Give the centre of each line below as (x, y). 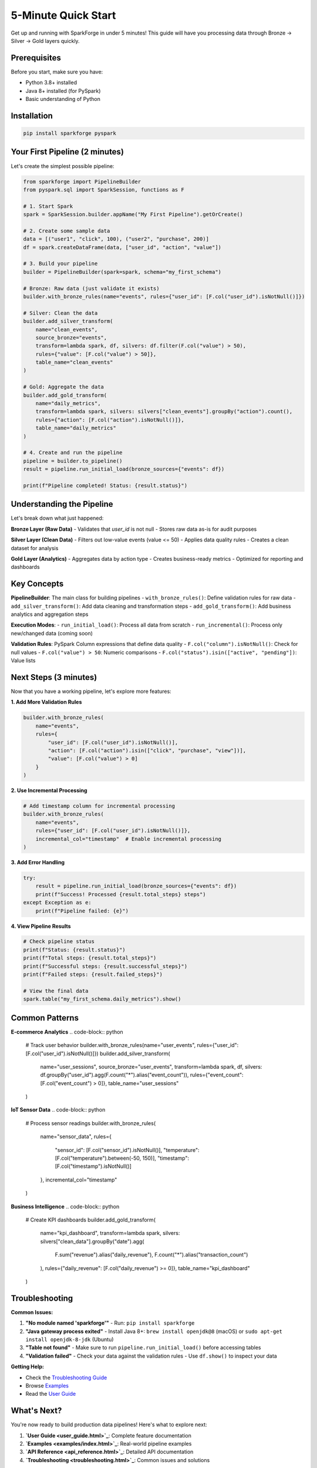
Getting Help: (27, 1367)
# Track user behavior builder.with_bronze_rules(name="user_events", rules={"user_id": (132, 1045)
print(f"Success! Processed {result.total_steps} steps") (121, 894)
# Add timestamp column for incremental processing (99, 806)
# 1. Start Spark (48, 206)
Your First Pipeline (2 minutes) (68, 152)
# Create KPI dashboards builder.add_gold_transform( (90, 1220)
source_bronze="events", (71, 337)
